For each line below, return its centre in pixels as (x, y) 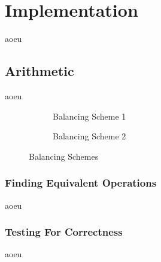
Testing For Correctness (64, 232)
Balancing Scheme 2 (89, 136)
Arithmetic (40, 71)
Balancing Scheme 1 (89, 116)
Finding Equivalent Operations (81, 183)
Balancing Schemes (64, 156)
